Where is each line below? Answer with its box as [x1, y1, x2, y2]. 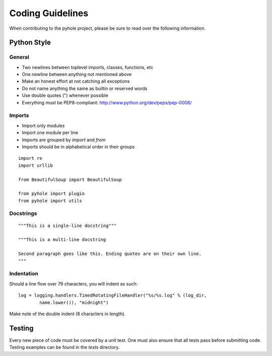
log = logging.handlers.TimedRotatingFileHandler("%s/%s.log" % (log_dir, [18, 292, 207, 299]
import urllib [18, 162, 53, 168]
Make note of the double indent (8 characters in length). [9, 311, 126, 317]
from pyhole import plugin [18, 191, 85, 197]
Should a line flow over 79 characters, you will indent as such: [9, 280, 138, 287]
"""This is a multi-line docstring [18, 237, 106, 243]
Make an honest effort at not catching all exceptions [22, 78, 130, 84]
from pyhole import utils [18, 198, 83, 204]
